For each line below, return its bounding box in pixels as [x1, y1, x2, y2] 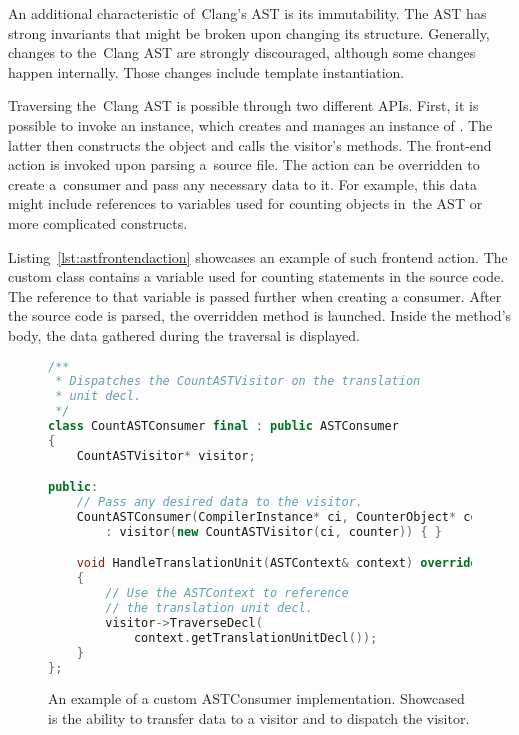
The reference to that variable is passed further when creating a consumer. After [8, 285, 502, 306]
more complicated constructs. [8, 212, 188, 233]
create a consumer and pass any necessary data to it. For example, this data [8, 173, 477, 194]
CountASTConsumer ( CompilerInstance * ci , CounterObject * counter [76, 510, 514, 525]
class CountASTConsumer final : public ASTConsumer [48, 419, 399, 433]
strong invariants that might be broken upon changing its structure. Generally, [8, 22, 490, 43]
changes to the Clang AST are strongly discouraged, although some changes [8, 42, 476, 63]
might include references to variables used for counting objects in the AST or [8, 193, 483, 214]
